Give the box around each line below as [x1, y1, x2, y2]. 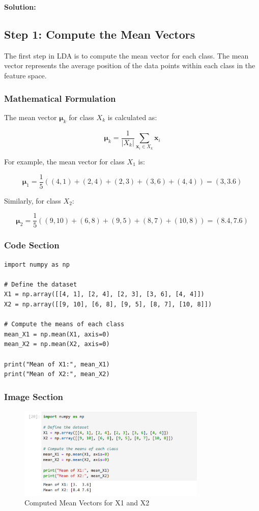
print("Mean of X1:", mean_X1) [4, 360, 110, 368]
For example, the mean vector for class [4, 156, 125, 167]
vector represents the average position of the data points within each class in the [4, 60, 255, 71]
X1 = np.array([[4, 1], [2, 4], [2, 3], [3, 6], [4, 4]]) [4, 291, 205, 298]
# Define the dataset [4, 280, 77, 288]
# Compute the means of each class [4, 321, 125, 328]
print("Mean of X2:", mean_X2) [4, 371, 110, 378]
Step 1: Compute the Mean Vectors [4, 26, 195, 42]
